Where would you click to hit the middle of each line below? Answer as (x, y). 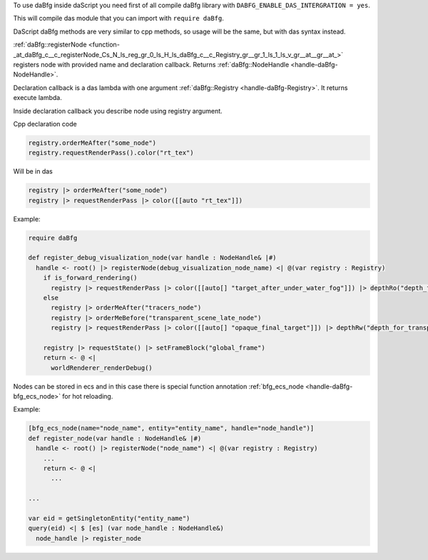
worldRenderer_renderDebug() (102, 367)
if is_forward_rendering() (91, 278)
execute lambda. (37, 98)
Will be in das (33, 171)
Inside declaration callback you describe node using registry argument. (118, 111)
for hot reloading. (87, 396)
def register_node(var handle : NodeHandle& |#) (115, 438)
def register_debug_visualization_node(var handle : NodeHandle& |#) (152, 258)
